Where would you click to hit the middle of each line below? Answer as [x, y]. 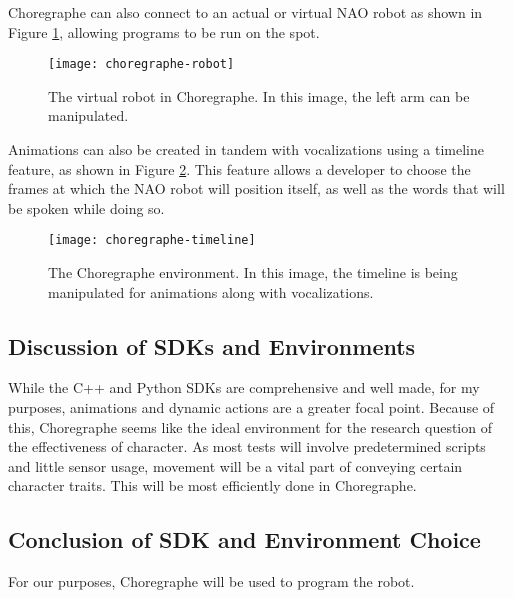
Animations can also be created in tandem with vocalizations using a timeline [246, 149]
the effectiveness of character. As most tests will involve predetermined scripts [247, 446]
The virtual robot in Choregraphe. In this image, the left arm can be [259, 95]
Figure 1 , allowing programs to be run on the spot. [164, 31]
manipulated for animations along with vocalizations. [211, 291]
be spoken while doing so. [86, 207]
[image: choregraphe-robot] [141, 64]
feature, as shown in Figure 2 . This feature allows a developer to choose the [239, 168]
